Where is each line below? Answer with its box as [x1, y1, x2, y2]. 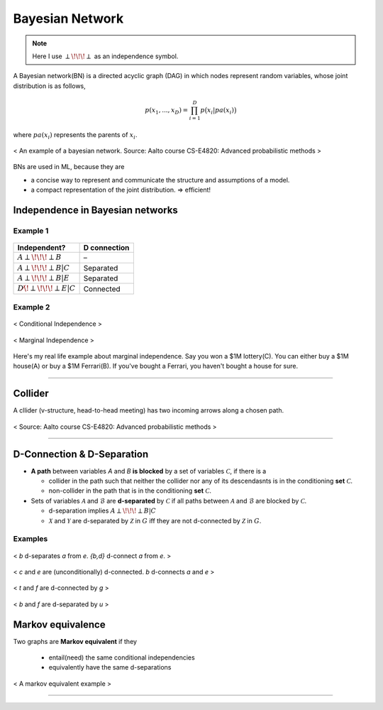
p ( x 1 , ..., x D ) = [144, 106, 189, 116]
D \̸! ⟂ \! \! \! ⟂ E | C [17, 284, 76, 293]
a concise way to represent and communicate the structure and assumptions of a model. [30, 175, 290, 184]
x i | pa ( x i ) [206, 106, 234, 116]
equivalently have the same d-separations [48, 663, 172, 672]
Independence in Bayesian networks [13, 204, 179, 216]
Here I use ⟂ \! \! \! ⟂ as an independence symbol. [32, 52, 179, 60]
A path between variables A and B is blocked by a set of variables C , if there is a [30, 466, 267, 475]
